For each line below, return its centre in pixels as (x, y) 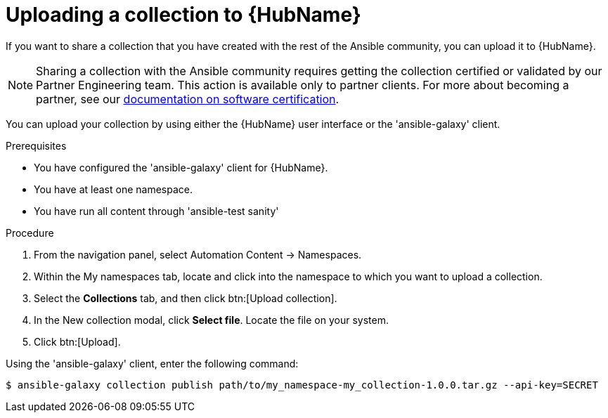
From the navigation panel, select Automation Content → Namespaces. (198, 254)
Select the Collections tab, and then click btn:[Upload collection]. (186, 298)
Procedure (30, 233)
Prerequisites (36, 145)
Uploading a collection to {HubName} (183, 15)
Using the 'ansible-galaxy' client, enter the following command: (152, 363)
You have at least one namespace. (113, 189)
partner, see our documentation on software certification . (188, 99)
